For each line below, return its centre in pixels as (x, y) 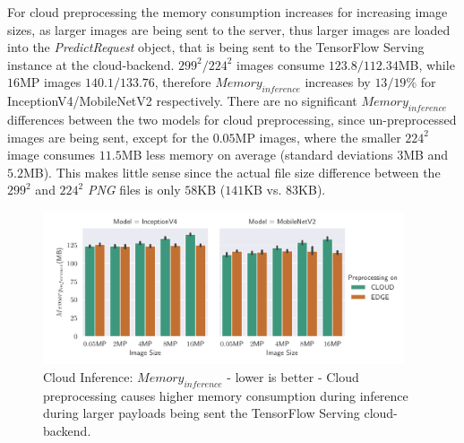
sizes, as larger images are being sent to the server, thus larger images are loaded (229, 29)
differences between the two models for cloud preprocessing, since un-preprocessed (232, 119)
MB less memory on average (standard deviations (257, 155)
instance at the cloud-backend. (91, 64)
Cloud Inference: (88, 376)
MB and (426, 155)
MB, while (426, 64)
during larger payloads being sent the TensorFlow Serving (202, 413)
